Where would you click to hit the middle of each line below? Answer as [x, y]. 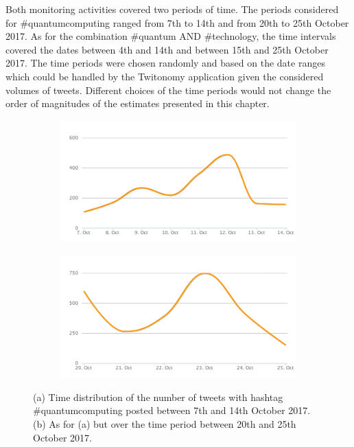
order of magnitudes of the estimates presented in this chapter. [138, 103]
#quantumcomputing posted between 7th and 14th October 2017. [172, 410]
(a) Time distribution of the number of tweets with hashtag [158, 397]
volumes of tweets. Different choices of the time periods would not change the [168, 90]
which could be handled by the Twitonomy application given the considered [165, 76]
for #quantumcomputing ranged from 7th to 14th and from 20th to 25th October [177, 22]
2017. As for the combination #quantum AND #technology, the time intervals [171, 36]
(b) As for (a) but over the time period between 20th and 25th [165, 424]
